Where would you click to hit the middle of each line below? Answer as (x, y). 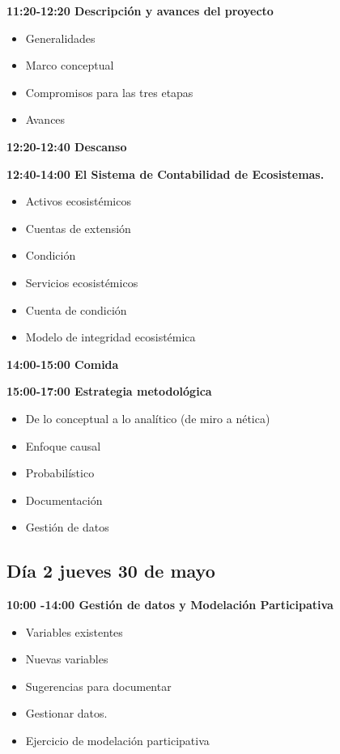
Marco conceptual (70, 65)
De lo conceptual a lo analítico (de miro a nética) (148, 418)
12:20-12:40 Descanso (67, 146)
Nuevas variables (67, 659)
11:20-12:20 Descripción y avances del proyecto (140, 11)
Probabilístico (60, 473)
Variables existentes (74, 631)
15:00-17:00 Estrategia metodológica (109, 391)
